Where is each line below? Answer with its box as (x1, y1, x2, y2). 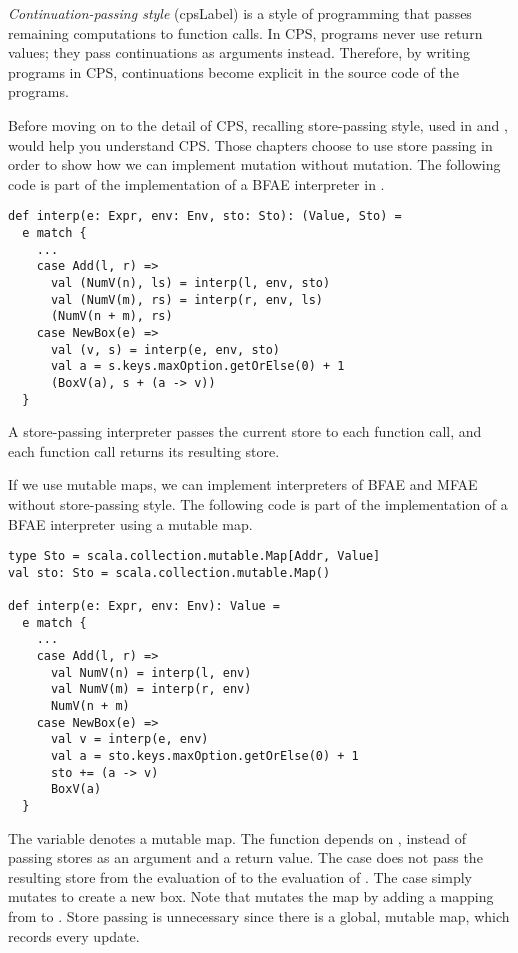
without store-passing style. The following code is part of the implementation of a (8, 494, 508, 514)
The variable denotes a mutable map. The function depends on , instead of (8, 827, 466, 848)
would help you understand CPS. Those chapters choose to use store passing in (8, 134, 493, 155)
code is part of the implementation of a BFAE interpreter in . (8, 173, 385, 194)
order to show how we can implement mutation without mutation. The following (8, 154, 501, 175)
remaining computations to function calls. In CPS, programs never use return (8, 22, 483, 43)
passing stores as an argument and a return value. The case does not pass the (8, 847, 483, 868)
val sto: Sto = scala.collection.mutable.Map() (8, 565, 331, 580)
